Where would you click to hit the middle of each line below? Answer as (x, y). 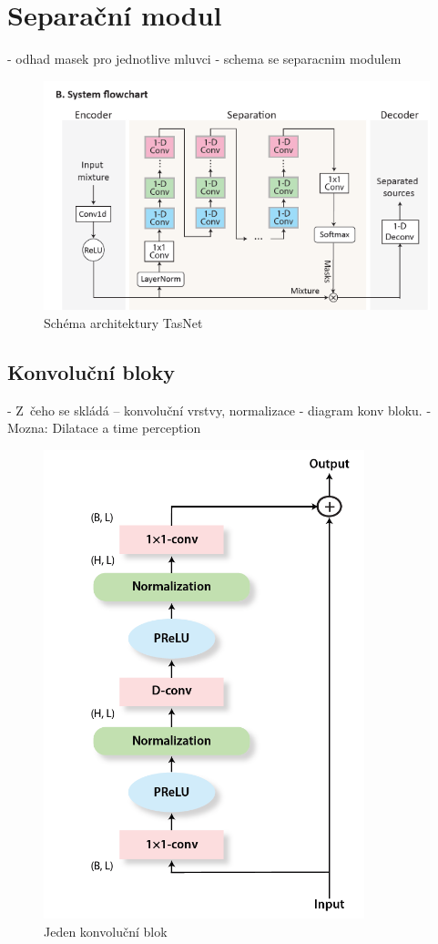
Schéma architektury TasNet (123, 322)
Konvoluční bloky (91, 371)
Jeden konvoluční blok (106, 931)
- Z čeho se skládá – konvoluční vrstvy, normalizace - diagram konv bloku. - (219, 410)
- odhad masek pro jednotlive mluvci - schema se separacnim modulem (204, 59)
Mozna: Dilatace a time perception (104, 428)
